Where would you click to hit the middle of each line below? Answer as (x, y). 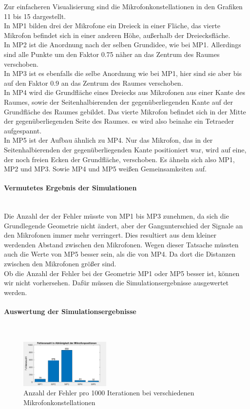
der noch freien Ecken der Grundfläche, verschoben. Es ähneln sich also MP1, (119, 159)
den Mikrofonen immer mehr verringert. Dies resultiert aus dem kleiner (110, 235)
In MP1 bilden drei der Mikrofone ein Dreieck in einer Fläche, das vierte (112, 26)
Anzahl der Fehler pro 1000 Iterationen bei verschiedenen (109, 393)
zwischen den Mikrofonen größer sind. (60, 264)
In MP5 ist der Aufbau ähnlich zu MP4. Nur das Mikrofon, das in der (108, 140)
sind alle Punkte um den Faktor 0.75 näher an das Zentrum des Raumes (112, 54)
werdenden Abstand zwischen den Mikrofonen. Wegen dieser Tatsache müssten (121, 244)
